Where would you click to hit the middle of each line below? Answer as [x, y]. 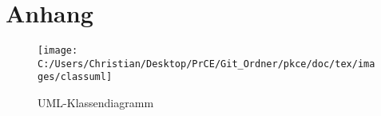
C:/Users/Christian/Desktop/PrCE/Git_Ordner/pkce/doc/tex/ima [206, 64]
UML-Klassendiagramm [96, 103]
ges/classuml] [75, 77]
